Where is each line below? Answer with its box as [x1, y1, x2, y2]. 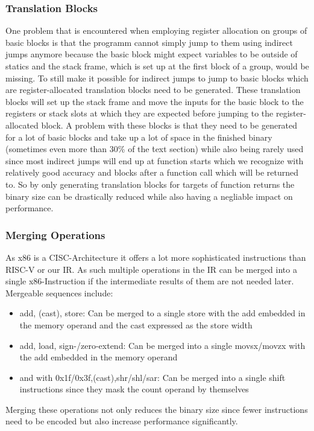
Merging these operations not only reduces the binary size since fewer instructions [5, 403, 308, 415]
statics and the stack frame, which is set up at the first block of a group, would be [5, 60, 309, 72]
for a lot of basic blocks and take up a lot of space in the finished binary [5, 130, 272, 143]
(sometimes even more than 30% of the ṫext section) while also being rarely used [5, 142, 304, 155]
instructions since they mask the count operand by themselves [19, 383, 249, 395]
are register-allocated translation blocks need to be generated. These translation [5, 83, 301, 96]
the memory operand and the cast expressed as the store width [19, 318, 253, 331]
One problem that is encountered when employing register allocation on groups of [5, 24, 307, 37]
